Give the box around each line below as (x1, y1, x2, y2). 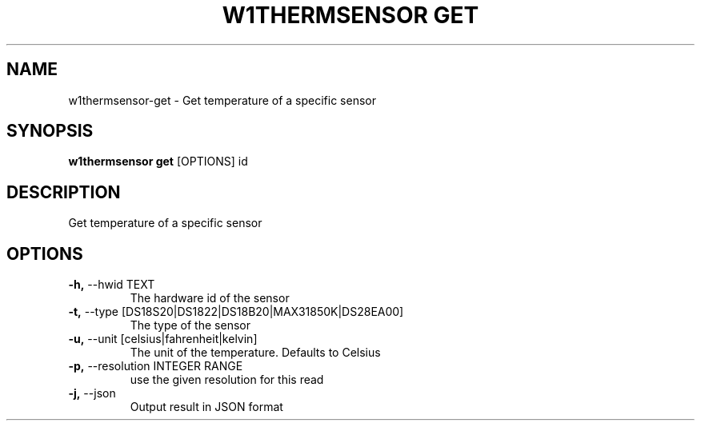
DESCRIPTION (6, 182, 121, 202)
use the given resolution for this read (130, 373, 324, 387)
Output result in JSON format (130, 400, 283, 414)
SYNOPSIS (6, 121, 94, 142)
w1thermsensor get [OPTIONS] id (68, 154, 248, 169)
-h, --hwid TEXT (68, 277, 155, 292)
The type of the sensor (130, 318, 250, 333)
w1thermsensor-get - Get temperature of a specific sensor (68, 93, 376, 107)
